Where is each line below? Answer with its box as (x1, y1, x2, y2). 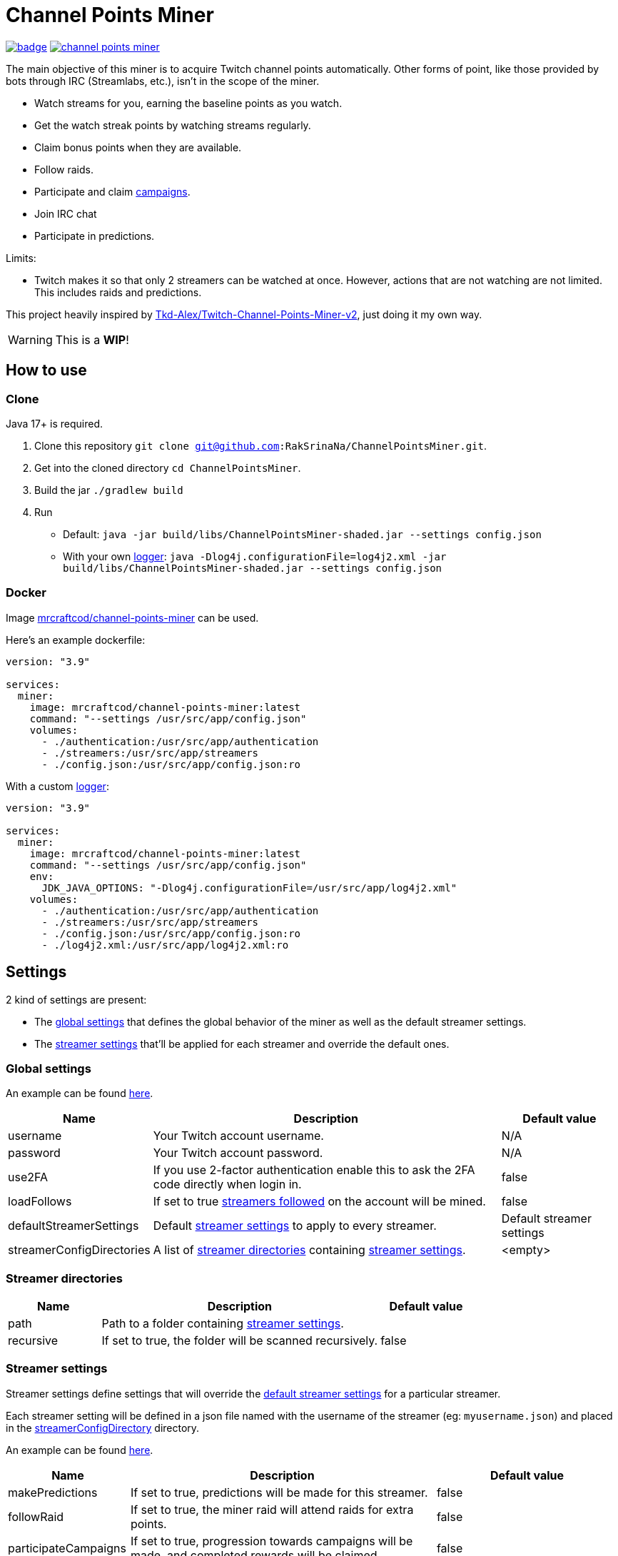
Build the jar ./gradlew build (34, 483, 183, 496)
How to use (6, 361, 87, 380)
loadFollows (8, 1194, 72, 1209)
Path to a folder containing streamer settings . (101, 1316, 344, 1331)
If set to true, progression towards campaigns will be (130, 1533, 413, 1548)
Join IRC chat (34, 207, 97, 220)
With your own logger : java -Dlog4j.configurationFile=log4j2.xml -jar (63, 550, 447, 562)
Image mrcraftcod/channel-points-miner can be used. (6, 611, 259, 624)
